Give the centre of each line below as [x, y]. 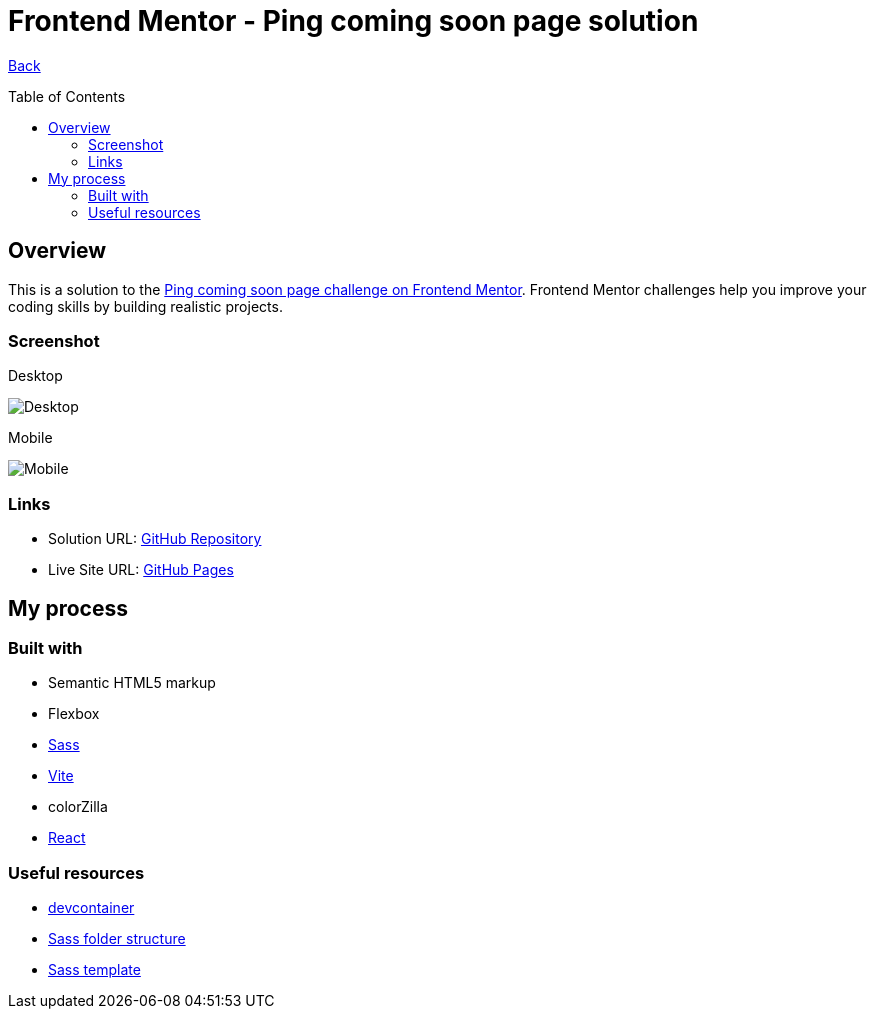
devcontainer [91, 908]
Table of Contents [67, 96]
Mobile [30, 438]
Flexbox [74, 714]
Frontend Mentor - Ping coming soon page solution [353, 21]
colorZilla [78, 807]
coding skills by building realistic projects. [145, 306]
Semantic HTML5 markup [132, 683]
